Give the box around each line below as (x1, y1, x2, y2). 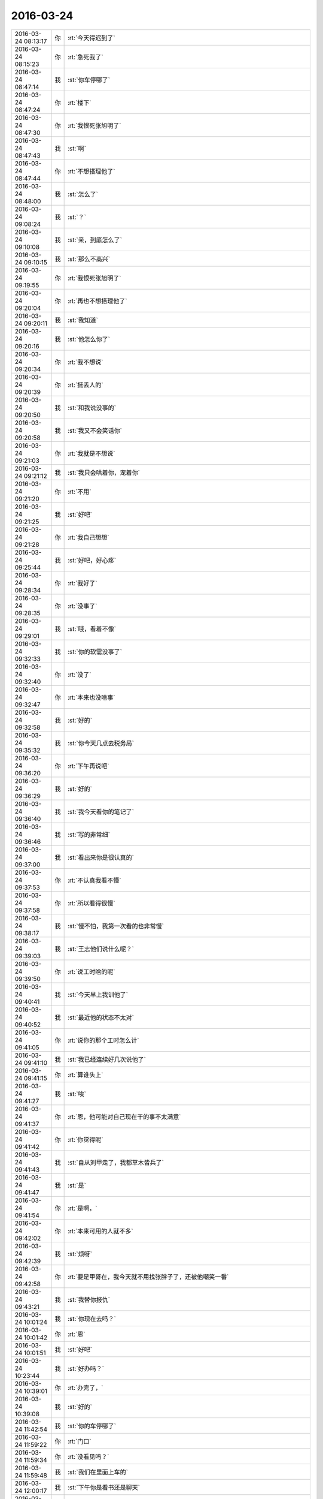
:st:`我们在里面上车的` (67, 1468, 129, 1476)
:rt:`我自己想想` (67, 533, 109, 541)
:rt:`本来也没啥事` (67, 693, 115, 702)
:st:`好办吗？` (67, 1364, 105, 1372)
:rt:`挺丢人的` (67, 381, 103, 389)
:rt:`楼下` (67, 98, 92, 107)
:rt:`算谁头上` (67, 1070, 103, 1079)
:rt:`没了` (67, 670, 92, 679)
